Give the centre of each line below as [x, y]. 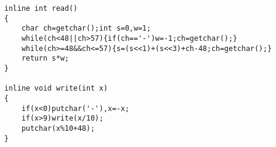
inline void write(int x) [56, 88]
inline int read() [41, 8]
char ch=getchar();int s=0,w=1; [86, 28]
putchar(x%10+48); [58, 128]
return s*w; [45, 58]
